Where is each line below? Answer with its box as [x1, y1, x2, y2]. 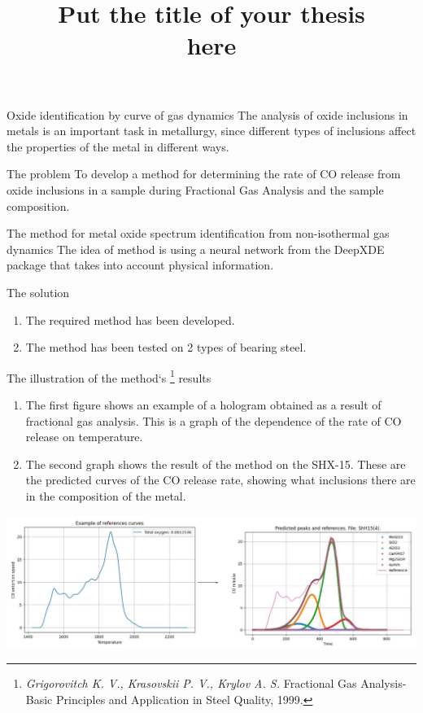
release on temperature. [25, 428, 143, 445]
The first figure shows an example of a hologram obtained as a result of [25, 396, 382, 413]
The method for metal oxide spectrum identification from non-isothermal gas [7, 225, 390, 242]
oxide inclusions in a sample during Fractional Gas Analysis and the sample [7, 181, 384, 198]
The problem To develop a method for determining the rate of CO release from [7, 165, 401, 182]
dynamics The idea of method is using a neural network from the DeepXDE [7, 240, 385, 257]
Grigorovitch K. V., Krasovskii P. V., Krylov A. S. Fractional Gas [25, 675, 357, 691]
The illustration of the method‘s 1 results [7, 366, 211, 386]
